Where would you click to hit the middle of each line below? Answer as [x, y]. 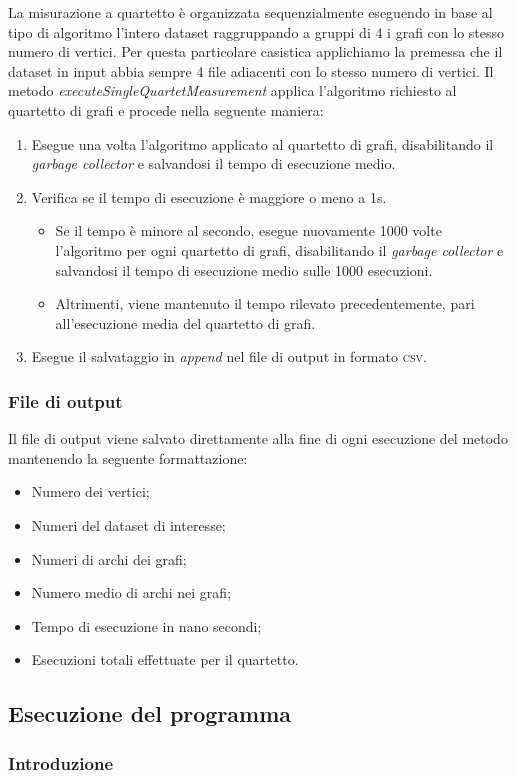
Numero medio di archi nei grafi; [131, 592]
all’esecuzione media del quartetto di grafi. [185, 322]
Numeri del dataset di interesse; [128, 524]
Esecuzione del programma [150, 713]
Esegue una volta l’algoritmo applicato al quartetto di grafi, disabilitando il [262, 143]
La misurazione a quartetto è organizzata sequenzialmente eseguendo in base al [250, 12]
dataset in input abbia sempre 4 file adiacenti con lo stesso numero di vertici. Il [251, 70]
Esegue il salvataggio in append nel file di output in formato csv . [229, 356]
